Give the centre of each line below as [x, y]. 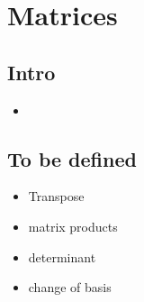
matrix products [73, 226]
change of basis [70, 287]
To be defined [72, 158]
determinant [62, 256]
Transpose [56, 196]
